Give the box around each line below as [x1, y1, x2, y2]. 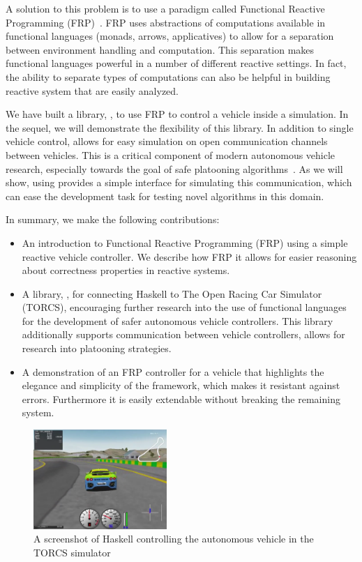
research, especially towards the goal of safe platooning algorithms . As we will [6, 161, 343, 176]
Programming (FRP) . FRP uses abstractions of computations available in [6, 15, 326, 29]
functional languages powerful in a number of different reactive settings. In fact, [6, 56, 347, 70]
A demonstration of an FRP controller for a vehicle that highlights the [22, 364, 324, 379]
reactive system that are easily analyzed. [6, 83, 179, 98]
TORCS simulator [33, 545, 111, 559]
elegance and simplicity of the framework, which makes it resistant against [22, 378, 340, 393]
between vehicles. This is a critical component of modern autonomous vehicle [6, 147, 335, 162]
